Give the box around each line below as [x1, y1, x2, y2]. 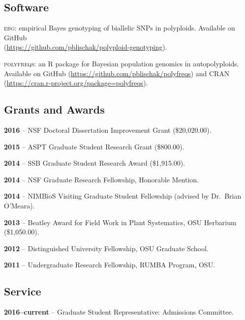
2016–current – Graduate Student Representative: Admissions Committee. [4, 307, 234, 317]
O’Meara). [4, 200, 35, 210]
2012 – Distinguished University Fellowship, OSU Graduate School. [4, 243, 209, 253]
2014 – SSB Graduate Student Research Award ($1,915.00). [4, 158, 185, 168]
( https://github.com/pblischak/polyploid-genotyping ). [4, 42, 167, 52]
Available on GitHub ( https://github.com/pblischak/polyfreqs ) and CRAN [4, 68, 230, 78]
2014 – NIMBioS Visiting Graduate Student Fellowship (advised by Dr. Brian [4, 191, 242, 201]
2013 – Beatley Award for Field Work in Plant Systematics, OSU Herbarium [4, 217, 237, 227]
